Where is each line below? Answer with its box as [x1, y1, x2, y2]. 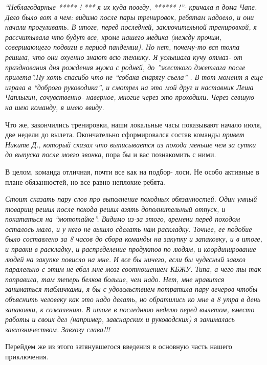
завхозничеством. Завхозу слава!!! [5, 324, 110, 334]
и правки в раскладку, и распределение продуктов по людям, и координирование [5, 244, 256, 254]
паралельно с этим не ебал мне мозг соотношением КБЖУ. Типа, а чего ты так [5, 264, 261, 274]
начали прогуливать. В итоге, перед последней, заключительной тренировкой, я [5, 22, 257, 32]
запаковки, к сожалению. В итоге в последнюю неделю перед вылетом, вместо [5, 304, 255, 314]
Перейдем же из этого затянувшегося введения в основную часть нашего [5, 341, 232, 352]
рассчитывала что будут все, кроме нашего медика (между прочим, [5, 31, 221, 42]
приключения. [5, 351, 49, 361]
